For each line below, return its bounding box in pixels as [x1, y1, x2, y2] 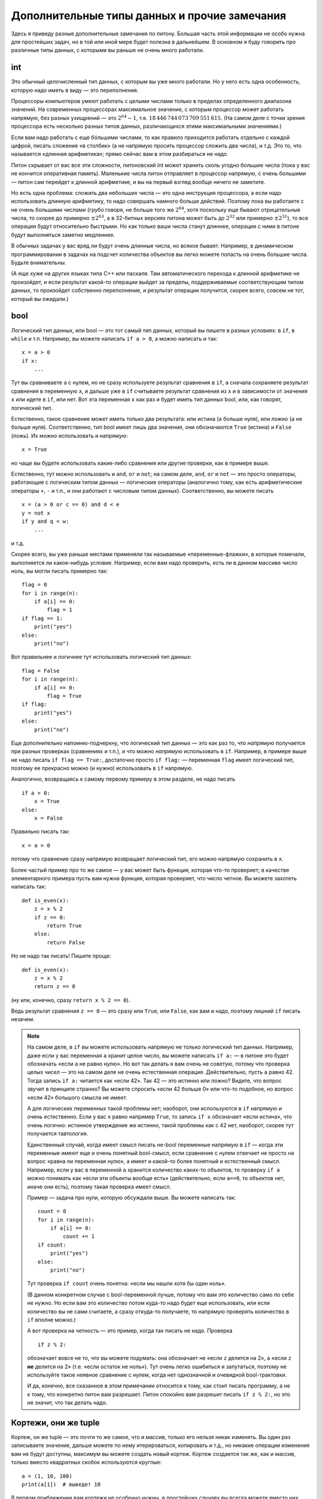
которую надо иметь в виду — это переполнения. [11, 86, 139, 94]
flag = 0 [22, 582, 47, 588]
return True [47, 922, 82, 929]
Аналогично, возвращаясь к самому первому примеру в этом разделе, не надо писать [11, 775, 236, 782]
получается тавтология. [27, 1130, 89, 1137]
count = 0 [38, 1208, 66, 1215]
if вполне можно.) [27, 1316, 76, 1323]
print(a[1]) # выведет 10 [22, 1481, 101, 1488]
